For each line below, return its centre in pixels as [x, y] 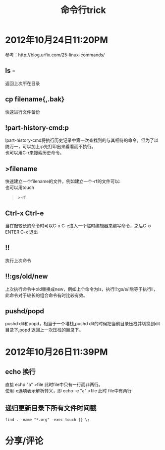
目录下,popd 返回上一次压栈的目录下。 [44, 330]
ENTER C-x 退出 [22, 232]
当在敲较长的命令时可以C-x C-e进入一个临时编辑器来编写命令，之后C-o [78, 226]
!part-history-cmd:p [37, 128]
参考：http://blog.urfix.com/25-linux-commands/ [55, 55]
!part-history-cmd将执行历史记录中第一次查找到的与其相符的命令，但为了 [80, 140]
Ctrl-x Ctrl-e [25, 213]
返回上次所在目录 [23, 83]
